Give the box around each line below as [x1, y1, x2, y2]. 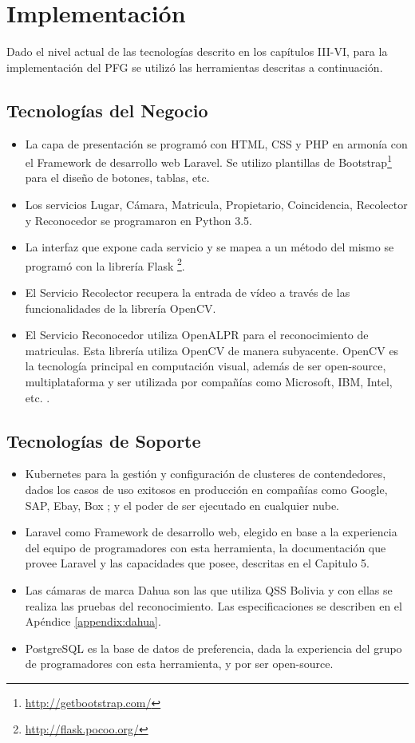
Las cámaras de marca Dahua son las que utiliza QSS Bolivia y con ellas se [25, 581, 393, 598]
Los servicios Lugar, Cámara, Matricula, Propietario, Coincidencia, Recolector [25, 196, 408, 212]
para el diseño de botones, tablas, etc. [25, 169, 210, 186]
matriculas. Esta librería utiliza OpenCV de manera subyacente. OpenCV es [25, 342, 399, 358]
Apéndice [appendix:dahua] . [25, 613, 161, 630]
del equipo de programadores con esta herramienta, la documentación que [25, 539, 386, 555]
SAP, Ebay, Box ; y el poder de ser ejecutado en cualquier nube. [25, 496, 339, 513]
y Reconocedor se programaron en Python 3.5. [25, 211, 252, 228]
